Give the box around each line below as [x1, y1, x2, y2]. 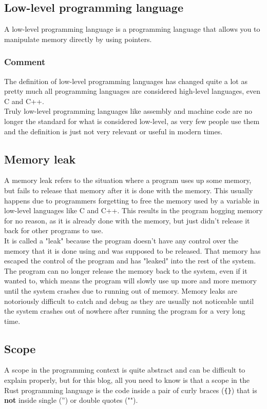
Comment [4, 55, 46, 68]
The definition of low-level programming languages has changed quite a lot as [4, 75, 247, 86]
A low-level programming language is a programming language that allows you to [4, 24, 260, 34]
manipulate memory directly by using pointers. [4, 33, 152, 44]
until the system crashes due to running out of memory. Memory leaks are [4, 285, 238, 296]
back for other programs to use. [4, 225, 103, 236]
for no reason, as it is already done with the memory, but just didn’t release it [4, 215, 250, 226]
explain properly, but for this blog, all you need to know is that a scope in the [4, 375, 250, 385]
